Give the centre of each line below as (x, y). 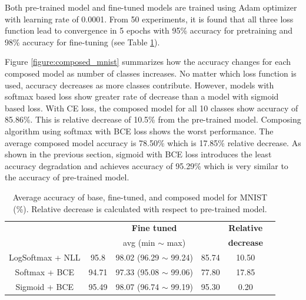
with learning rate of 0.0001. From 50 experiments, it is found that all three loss (149, 19)
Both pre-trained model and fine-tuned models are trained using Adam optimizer (151, 7)
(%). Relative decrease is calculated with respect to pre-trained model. (140, 208)
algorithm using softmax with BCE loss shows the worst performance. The (139, 131)
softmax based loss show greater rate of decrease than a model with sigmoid (142, 96)
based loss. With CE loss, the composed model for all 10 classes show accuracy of (152, 108)
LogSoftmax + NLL (45, 257)
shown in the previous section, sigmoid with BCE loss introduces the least (138, 154)
